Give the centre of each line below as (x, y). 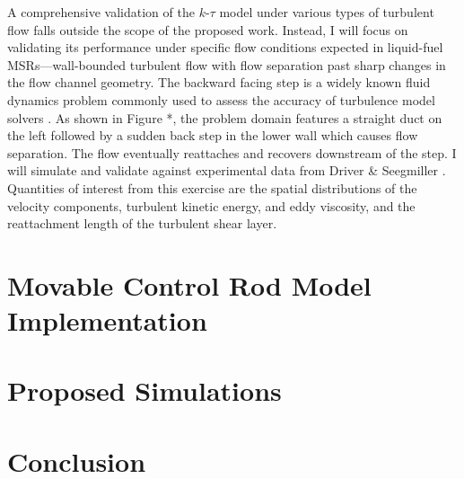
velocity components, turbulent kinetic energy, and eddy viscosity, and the (211, 205)
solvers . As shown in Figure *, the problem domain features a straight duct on (225, 117)
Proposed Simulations (144, 390)
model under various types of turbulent (327, 12)
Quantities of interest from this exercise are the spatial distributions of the (212, 187)
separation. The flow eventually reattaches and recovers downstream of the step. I (232, 152)
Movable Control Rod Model (189, 284)
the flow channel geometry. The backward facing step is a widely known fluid (219, 82)
